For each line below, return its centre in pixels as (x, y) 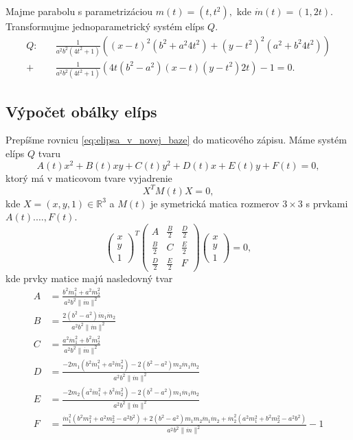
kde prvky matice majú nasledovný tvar (89, 278)
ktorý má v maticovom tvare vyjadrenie (89, 177)
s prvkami (327, 203)
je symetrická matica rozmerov (215, 203)
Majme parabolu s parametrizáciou (79, 11)
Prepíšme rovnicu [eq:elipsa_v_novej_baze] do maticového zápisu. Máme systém (176, 140)
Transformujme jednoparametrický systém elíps (105, 26)
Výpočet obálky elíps (81, 111)
